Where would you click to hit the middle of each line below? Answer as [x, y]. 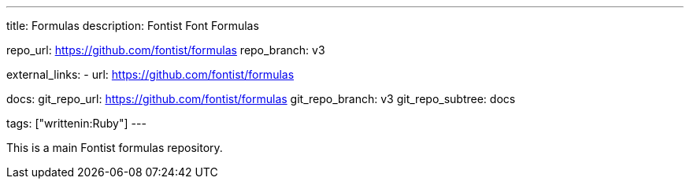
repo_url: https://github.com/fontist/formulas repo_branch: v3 [166, 50]
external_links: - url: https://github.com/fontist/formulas [150, 74]
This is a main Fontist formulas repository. [115, 148]
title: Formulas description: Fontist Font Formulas [133, 26]
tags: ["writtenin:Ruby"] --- [76, 123]
